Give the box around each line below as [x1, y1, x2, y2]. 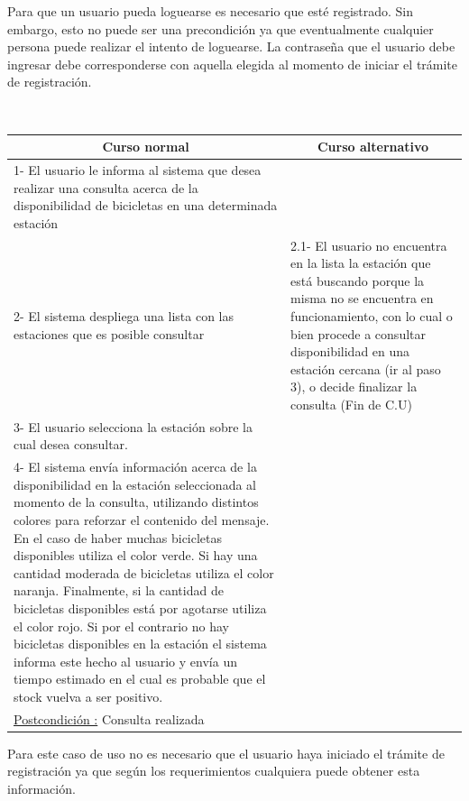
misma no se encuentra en [290, 289, 434, 308]
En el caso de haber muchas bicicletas [14, 528, 223, 547]
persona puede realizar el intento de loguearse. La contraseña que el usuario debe [7, 37, 455, 56]
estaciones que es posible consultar [14, 324, 205, 343]
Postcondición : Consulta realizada [14, 709, 205, 728]
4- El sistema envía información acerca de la [14, 457, 257, 476]
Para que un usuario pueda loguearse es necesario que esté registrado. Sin [7, 2, 414, 20]
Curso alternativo [317, 137, 429, 156]
